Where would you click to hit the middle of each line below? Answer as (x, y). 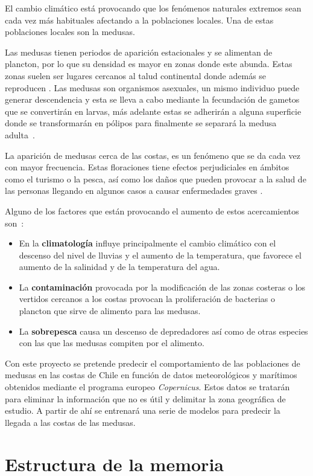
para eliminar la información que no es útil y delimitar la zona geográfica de (145, 398)
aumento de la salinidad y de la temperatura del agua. (119, 267)
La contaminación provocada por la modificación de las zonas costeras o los (162, 287)
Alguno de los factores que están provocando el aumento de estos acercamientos (152, 211)
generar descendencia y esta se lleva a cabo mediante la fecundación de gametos (152, 99)
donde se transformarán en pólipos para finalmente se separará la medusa (141, 123)
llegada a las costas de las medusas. (70, 422)
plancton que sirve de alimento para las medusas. (110, 311)
